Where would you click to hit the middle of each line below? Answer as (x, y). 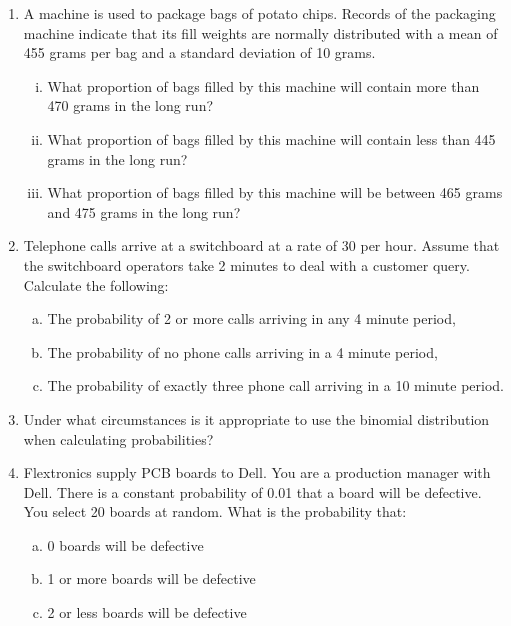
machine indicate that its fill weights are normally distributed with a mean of (260, 32)
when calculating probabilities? (118, 438)
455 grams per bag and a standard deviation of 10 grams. (199, 52)
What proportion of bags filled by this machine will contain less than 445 (271, 138)
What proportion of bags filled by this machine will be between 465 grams (275, 192)
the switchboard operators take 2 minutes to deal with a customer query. (246, 264)
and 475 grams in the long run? (144, 211)
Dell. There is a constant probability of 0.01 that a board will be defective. (252, 491)
